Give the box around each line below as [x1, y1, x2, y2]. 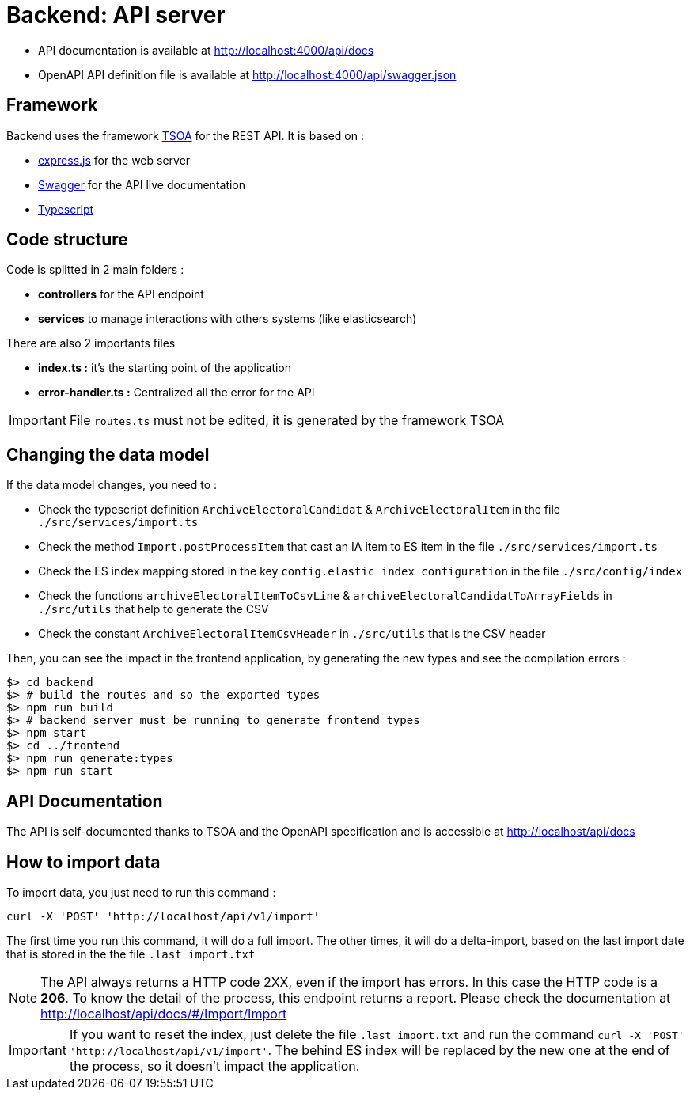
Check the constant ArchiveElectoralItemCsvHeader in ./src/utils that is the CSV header [38, 627, 546, 641]
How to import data [6, 851, 161, 872]
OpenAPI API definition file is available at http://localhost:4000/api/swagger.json [38, 67, 457, 82]
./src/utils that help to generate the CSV [38, 602, 269, 616]
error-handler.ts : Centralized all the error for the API [38, 385, 315, 400]
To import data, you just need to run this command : [6, 885, 276, 899]
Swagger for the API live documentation [38, 177, 246, 192]
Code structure [6, 229, 128, 250]
